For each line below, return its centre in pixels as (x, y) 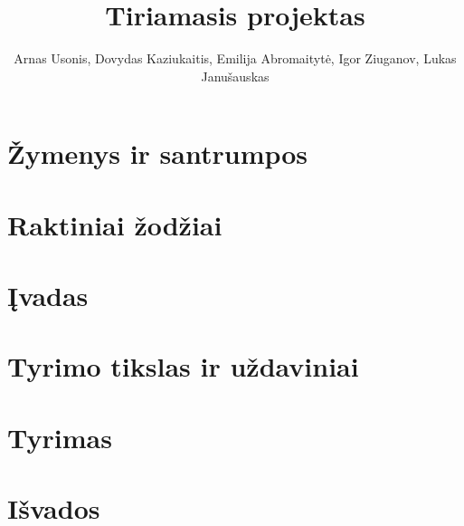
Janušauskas (235, 76)
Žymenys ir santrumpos (158, 153)
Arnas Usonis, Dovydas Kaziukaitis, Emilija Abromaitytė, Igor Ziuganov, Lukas (235, 58)
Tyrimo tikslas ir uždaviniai (183, 366)
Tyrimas (60, 437)
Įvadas (48, 296)
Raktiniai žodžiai (115, 224)
